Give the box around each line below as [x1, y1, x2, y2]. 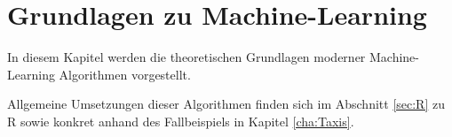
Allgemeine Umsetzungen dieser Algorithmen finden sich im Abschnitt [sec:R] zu [7, 95, 445, 113]
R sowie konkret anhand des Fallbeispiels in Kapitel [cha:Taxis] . [7, 111, 354, 130]
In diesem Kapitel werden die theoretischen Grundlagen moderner [7, 48, 366, 66]
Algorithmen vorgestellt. [59, 65, 191, 83]
